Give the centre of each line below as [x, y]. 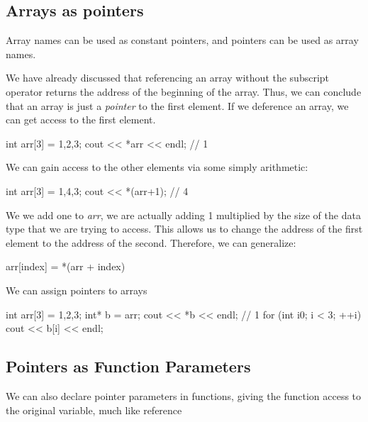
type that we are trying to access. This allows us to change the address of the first [184, 229]
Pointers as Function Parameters [128, 366]
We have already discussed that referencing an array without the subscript [168, 78]
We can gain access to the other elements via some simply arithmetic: [157, 167]
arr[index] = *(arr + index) [66, 266]
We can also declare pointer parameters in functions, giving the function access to [184, 395]
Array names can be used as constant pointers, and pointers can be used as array [182, 40]
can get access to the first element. [81, 120]
